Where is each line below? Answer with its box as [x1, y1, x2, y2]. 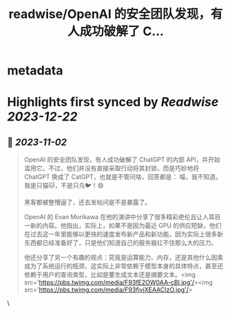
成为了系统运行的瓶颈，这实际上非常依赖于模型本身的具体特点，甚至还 [23, 262, 224, 270]
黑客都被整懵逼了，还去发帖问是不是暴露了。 [23, 198, 151, 207]
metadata [7, 63, 63, 79]
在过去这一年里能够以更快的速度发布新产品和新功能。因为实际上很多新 [23, 230, 224, 239]
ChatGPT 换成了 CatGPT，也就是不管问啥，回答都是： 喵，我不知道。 [23, 173, 222, 181]
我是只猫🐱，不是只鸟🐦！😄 [23, 181, 105, 190]
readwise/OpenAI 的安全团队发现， [8, 6, 211, 22]
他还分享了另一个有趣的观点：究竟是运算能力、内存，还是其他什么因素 [23, 253, 224, 262]
